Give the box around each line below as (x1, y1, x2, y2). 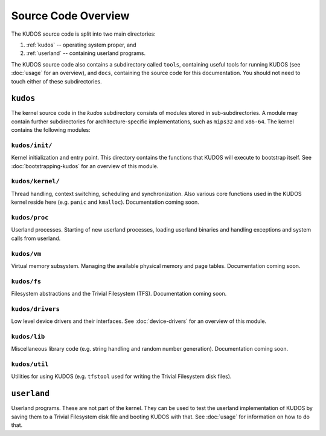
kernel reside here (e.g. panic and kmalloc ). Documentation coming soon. (11, 198, 199, 206)
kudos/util (11, 360, 49, 368)
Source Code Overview (11, 9, 130, 22)
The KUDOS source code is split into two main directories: (11, 30, 156, 37)
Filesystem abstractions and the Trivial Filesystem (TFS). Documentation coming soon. (11, 290, 227, 298)
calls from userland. (11, 235, 61, 242)
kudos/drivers (11, 305, 60, 313)
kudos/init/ (11, 141, 53, 149)
